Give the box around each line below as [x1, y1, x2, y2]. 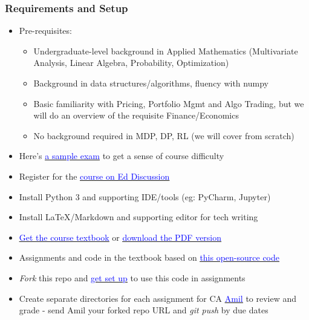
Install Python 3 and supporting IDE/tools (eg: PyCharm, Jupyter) [19, 190, 271, 203]
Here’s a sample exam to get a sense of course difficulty [19, 149, 224, 162]
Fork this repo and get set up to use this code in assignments [19, 271, 246, 284]
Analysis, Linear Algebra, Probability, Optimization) [33, 56, 229, 69]
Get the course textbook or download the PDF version [19, 230, 222, 243]
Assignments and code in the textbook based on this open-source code [19, 251, 280, 264]
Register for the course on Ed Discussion [19, 169, 170, 182]
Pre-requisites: [19, 24, 72, 37]
